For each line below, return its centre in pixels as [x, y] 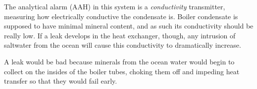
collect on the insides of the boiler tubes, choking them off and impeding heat [122, 71]
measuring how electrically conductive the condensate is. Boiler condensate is [121, 16]
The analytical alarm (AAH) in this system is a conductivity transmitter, [115, 6]
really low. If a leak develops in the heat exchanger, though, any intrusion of [120, 35]
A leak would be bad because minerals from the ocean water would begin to [119, 61]
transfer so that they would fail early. [61, 81]
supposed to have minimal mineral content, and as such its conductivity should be [129, 26]
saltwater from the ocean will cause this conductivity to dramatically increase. [123, 45]
